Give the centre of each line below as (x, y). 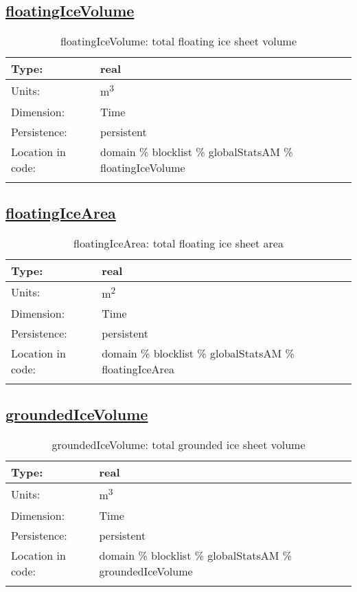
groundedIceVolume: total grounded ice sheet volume (178, 445)
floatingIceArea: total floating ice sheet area (178, 243)
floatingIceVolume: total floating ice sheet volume (178, 41)
